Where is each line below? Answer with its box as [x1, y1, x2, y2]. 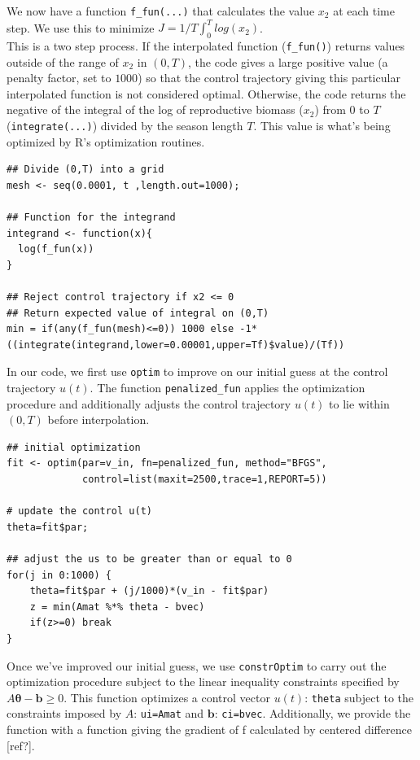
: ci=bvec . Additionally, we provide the [214, 705, 411, 722]
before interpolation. [47, 411, 150, 428]
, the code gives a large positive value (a [188, 53, 388, 70]
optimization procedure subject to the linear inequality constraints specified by [7, 673, 400, 690]
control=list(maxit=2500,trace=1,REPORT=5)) [82, 474, 327, 486]
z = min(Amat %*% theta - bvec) [29, 601, 205, 613]
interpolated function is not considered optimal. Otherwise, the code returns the [7, 85, 406, 102]
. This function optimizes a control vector [63, 688, 270, 705]
